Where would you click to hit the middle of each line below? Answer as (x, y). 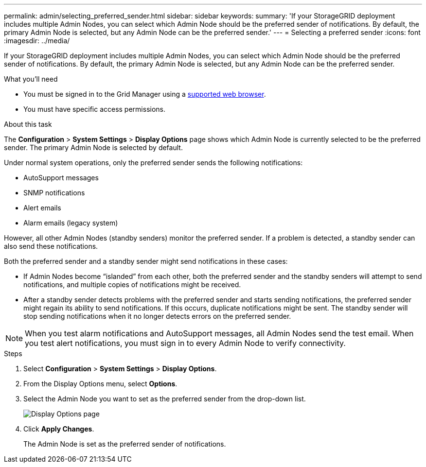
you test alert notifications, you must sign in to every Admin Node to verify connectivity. (185, 343)
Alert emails (42, 208)
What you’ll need (31, 79)
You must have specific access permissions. (95, 109)
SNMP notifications (54, 193)
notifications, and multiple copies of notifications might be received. (132, 285)
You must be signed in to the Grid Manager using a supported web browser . (145, 94)
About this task (28, 124)
